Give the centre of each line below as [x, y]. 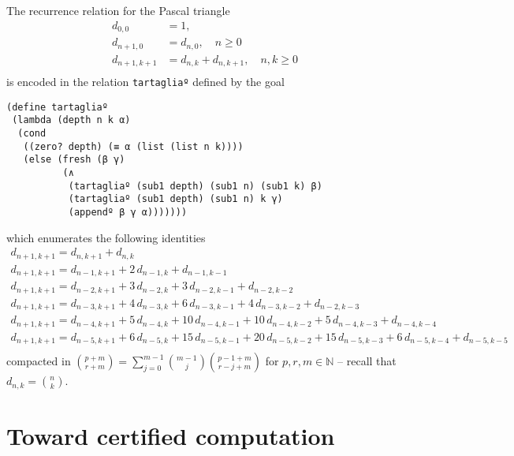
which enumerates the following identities [106, 237]
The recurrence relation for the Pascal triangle [118, 10]
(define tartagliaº [57, 107]
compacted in [39, 361]
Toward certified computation [171, 435]
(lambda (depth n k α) [71, 120]
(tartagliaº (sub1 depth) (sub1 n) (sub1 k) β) [195, 186]
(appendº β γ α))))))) [128, 212]
